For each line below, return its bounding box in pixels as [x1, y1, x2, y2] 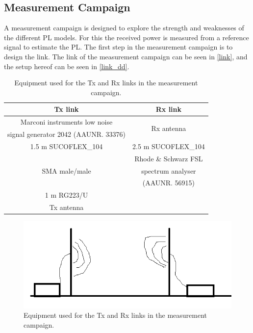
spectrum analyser [141, 165, 196, 176]
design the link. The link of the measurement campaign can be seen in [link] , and [4, 51, 248, 61]
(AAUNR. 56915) [142, 178, 195, 188]
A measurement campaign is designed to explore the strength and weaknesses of [4, 23, 244, 33]
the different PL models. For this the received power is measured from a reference [4, 32, 249, 42]
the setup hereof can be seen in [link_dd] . [4, 61, 129, 71]
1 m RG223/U [45, 190, 88, 200]
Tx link [54, 104, 79, 114]
